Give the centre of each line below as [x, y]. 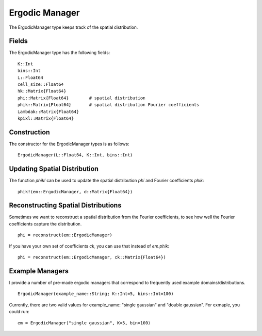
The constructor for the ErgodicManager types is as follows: [69, 144]
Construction [30, 132]
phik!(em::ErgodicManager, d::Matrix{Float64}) [75, 192]
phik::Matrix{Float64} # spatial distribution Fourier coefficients [108, 105]
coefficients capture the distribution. [45, 224]
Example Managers [39, 271]
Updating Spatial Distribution [54, 169]
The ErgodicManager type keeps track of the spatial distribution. [74, 27]
